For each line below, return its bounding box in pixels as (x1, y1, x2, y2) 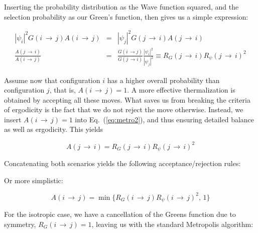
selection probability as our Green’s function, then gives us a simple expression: (4, 11, 248, 22)
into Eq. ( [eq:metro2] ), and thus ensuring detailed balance (75, 114, 254, 124)
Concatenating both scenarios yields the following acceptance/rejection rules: (4, 158, 241, 169)
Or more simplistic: (4, 175, 63, 185)
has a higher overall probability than (107, 74, 220, 85)
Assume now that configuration (4, 74, 100, 85)
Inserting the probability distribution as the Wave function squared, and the (4, 2, 239, 12)
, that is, (49, 85, 76, 95)
